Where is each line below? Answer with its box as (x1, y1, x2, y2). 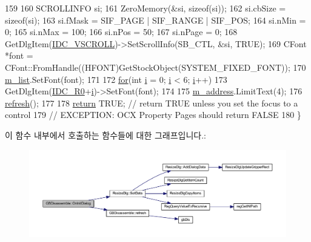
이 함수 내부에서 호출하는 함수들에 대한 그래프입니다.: (5, 128, 206, 141)
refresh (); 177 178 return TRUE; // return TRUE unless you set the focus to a (5, 96, 298, 109)
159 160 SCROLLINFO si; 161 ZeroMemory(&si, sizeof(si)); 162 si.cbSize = (5, 2, 286, 14)
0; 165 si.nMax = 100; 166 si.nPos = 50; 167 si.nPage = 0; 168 (5, 25, 238, 38)
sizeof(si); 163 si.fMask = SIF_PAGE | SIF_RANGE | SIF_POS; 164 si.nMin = (5, 13, 306, 26)
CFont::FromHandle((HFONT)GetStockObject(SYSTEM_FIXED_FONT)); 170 (5, 60, 306, 73)
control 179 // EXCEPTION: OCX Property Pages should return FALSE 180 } (5, 108, 301, 121)
